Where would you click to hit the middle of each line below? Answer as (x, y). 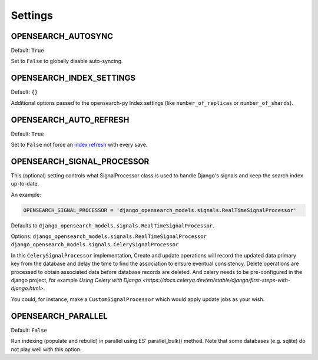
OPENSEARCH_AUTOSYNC (62, 36)
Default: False (29, 330)
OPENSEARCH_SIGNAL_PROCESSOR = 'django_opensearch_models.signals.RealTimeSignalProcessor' (160, 210)
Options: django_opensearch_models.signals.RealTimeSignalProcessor (109, 236)
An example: (26, 194)
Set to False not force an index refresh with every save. (79, 145)
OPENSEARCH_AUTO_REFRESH (70, 120)
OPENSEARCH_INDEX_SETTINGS (73, 78)
